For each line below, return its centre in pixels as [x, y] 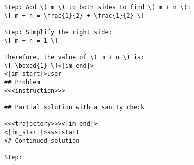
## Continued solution [42, 141]
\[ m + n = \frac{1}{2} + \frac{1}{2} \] [74, 15]
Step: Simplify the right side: [58, 32]
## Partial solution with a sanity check [74, 107]
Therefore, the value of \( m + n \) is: [74, 57]
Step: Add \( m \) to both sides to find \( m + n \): [98, 7]
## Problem [22, 82]
